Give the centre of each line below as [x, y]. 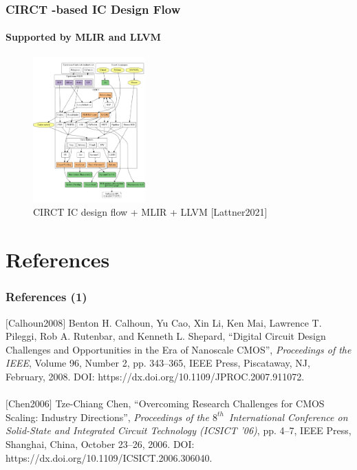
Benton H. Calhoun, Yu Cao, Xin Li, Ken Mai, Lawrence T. [195, 322]
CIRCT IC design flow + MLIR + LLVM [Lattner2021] [150, 212]
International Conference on [289, 417]
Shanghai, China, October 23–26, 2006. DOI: [100, 443]
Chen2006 [29, 403]
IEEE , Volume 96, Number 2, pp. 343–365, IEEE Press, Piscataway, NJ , [158, 363]
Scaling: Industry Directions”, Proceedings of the [107, 417]
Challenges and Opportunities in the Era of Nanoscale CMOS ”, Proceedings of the [178, 349]
